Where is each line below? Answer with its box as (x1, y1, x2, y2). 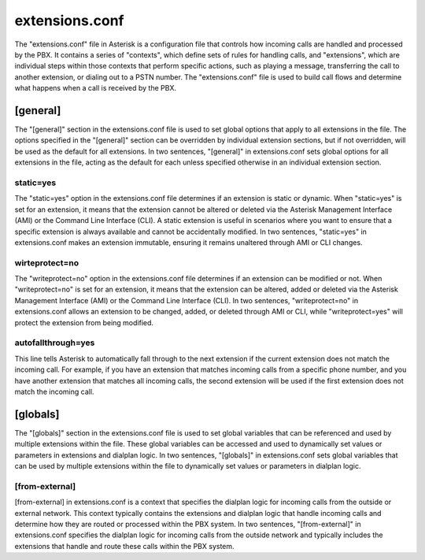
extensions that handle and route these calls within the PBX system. (14, 541, 235, 551)
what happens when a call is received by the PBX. (14, 83, 177, 93)
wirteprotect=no (14, 257, 79, 268)
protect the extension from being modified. (14, 317, 153, 327)
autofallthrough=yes (14, 337, 95, 348)
